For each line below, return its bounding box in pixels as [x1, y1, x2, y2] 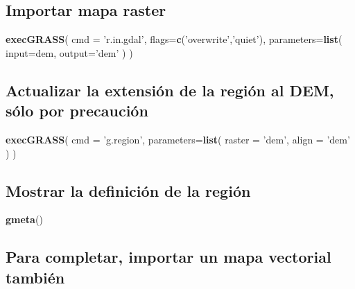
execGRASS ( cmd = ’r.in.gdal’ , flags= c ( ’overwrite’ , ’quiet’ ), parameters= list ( [6, 32, 343, 46]
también [6, 266, 65, 288]
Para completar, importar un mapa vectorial [6, 246, 331, 268]
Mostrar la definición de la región [6, 179, 251, 201]
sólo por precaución [6, 100, 148, 121]
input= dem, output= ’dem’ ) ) [6, 45, 133, 60]
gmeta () [6, 212, 43, 227]
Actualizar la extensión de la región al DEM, [6, 79, 334, 100]
